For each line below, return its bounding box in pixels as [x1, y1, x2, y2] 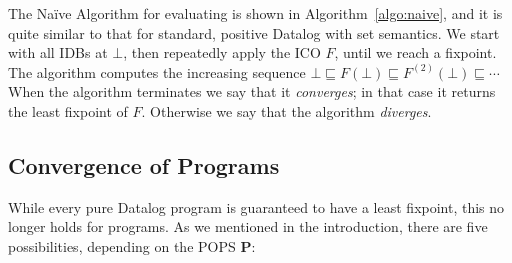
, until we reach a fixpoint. [334, 42, 497, 63]
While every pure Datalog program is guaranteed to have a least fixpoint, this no [8, 196, 505, 217]
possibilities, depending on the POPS [8, 235, 236, 256]
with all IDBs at [8, 42, 108, 63]
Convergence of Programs [8, 149, 280, 180]
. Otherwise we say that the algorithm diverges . [141, 100, 432, 121]
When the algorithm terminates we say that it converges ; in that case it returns [8, 81, 496, 102]
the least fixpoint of [8, 100, 128, 121]
